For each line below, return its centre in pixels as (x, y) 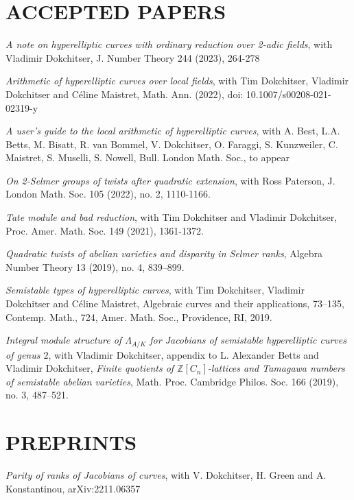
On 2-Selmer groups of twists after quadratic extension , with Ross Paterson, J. (170, 180)
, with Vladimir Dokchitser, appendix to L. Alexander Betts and (184, 354)
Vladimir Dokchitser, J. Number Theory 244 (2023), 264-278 (133, 57)
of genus (23, 354)
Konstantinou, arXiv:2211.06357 (73, 488)
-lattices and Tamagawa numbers (276, 368)
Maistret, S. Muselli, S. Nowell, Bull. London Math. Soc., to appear (148, 157)
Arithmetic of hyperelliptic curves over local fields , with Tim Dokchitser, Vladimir (177, 81)
